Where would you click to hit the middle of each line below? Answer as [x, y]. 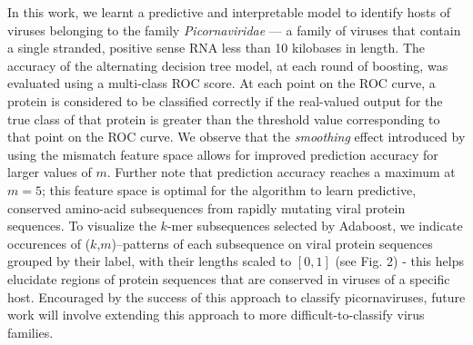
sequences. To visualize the [82, 226]
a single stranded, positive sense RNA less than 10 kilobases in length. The [216, 48]
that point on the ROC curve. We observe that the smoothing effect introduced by [236, 137]
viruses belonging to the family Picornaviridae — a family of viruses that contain [234, 30]
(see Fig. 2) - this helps [399, 261]
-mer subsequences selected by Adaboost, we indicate [315, 226]
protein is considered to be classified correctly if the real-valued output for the [225, 100]
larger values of [50, 172]
